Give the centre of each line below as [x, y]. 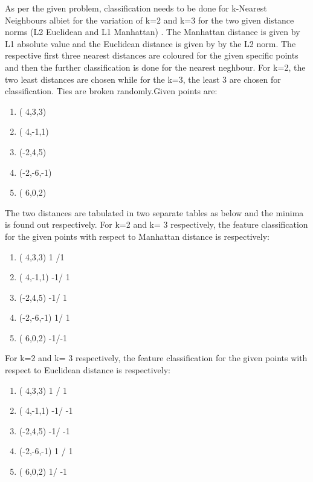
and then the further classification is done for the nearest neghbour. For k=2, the [155, 67]
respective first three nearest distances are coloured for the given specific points [152, 55]
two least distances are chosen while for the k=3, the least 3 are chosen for [143, 79]
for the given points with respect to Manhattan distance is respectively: [137, 236]
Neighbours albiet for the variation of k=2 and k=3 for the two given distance [150, 20]
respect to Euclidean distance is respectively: [88, 370]
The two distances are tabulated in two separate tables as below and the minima [154, 212]
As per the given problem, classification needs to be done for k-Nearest [136, 8]
